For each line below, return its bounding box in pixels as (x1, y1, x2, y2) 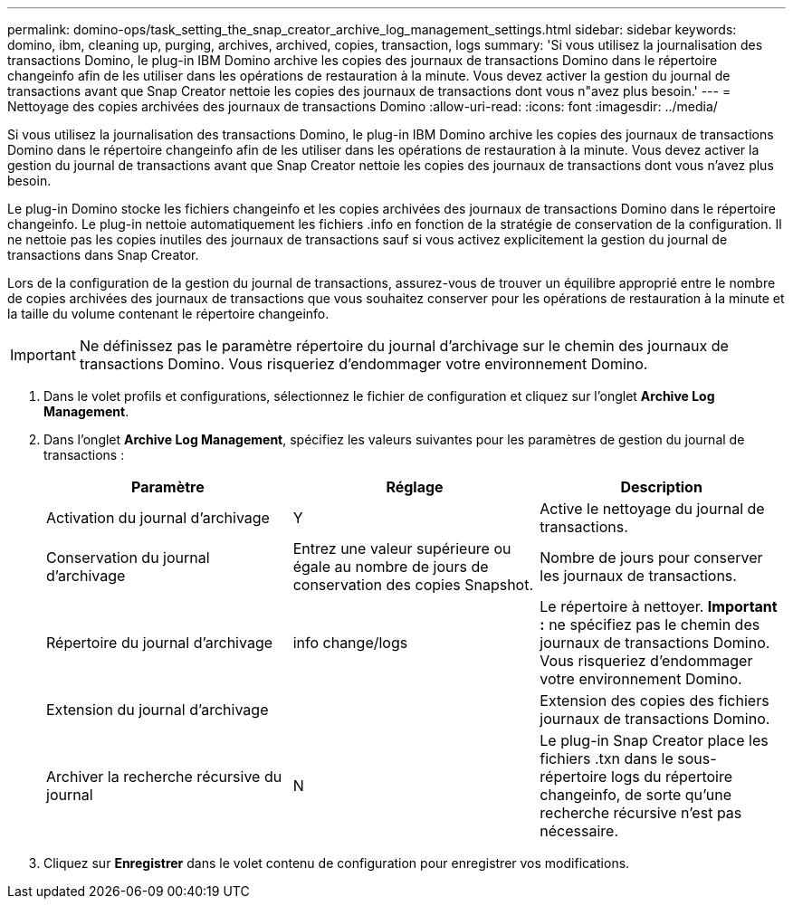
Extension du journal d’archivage (46, 701, 269, 719)
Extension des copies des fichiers (540, 691, 769, 710)
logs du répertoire (610, 768, 733, 786)
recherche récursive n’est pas (540, 804, 742, 822)
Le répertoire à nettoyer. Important (540, 597, 778, 615)
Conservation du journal (46, 548, 210, 567)
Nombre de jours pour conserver (540, 548, 763, 567)
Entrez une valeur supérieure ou (292, 539, 511, 558)
